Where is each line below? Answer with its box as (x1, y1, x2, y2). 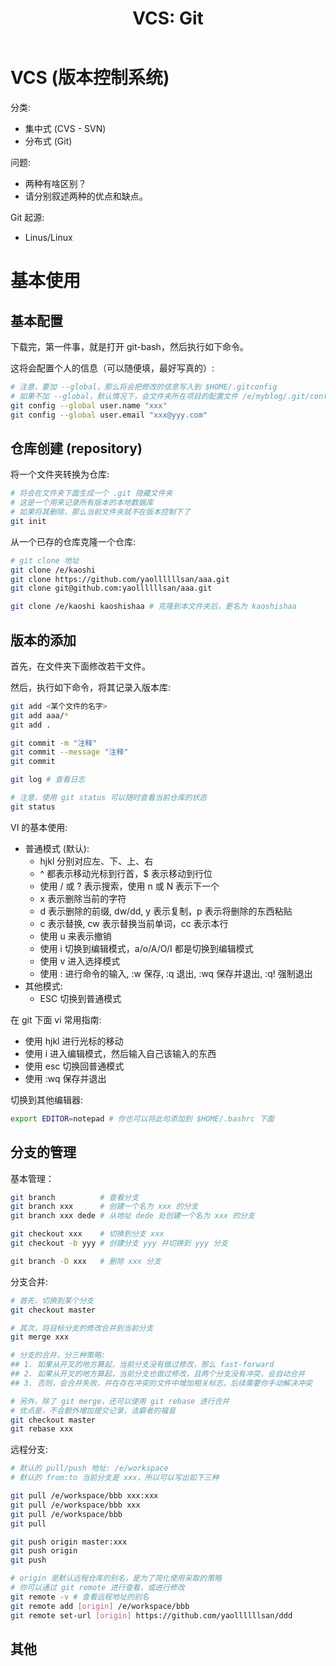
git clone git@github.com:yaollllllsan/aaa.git (10, 583, 213, 594)
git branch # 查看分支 (10, 1192, 140, 1202)
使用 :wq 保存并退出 (24, 1072, 107, 1084)
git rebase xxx (10, 1424, 74, 1434)
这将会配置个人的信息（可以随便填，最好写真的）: (10, 362, 215, 374)
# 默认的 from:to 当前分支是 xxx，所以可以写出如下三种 (10, 1473, 220, 1483)
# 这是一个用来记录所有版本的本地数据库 (10, 498, 154, 508)
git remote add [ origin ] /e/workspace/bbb (10, 1601, 190, 1611)
